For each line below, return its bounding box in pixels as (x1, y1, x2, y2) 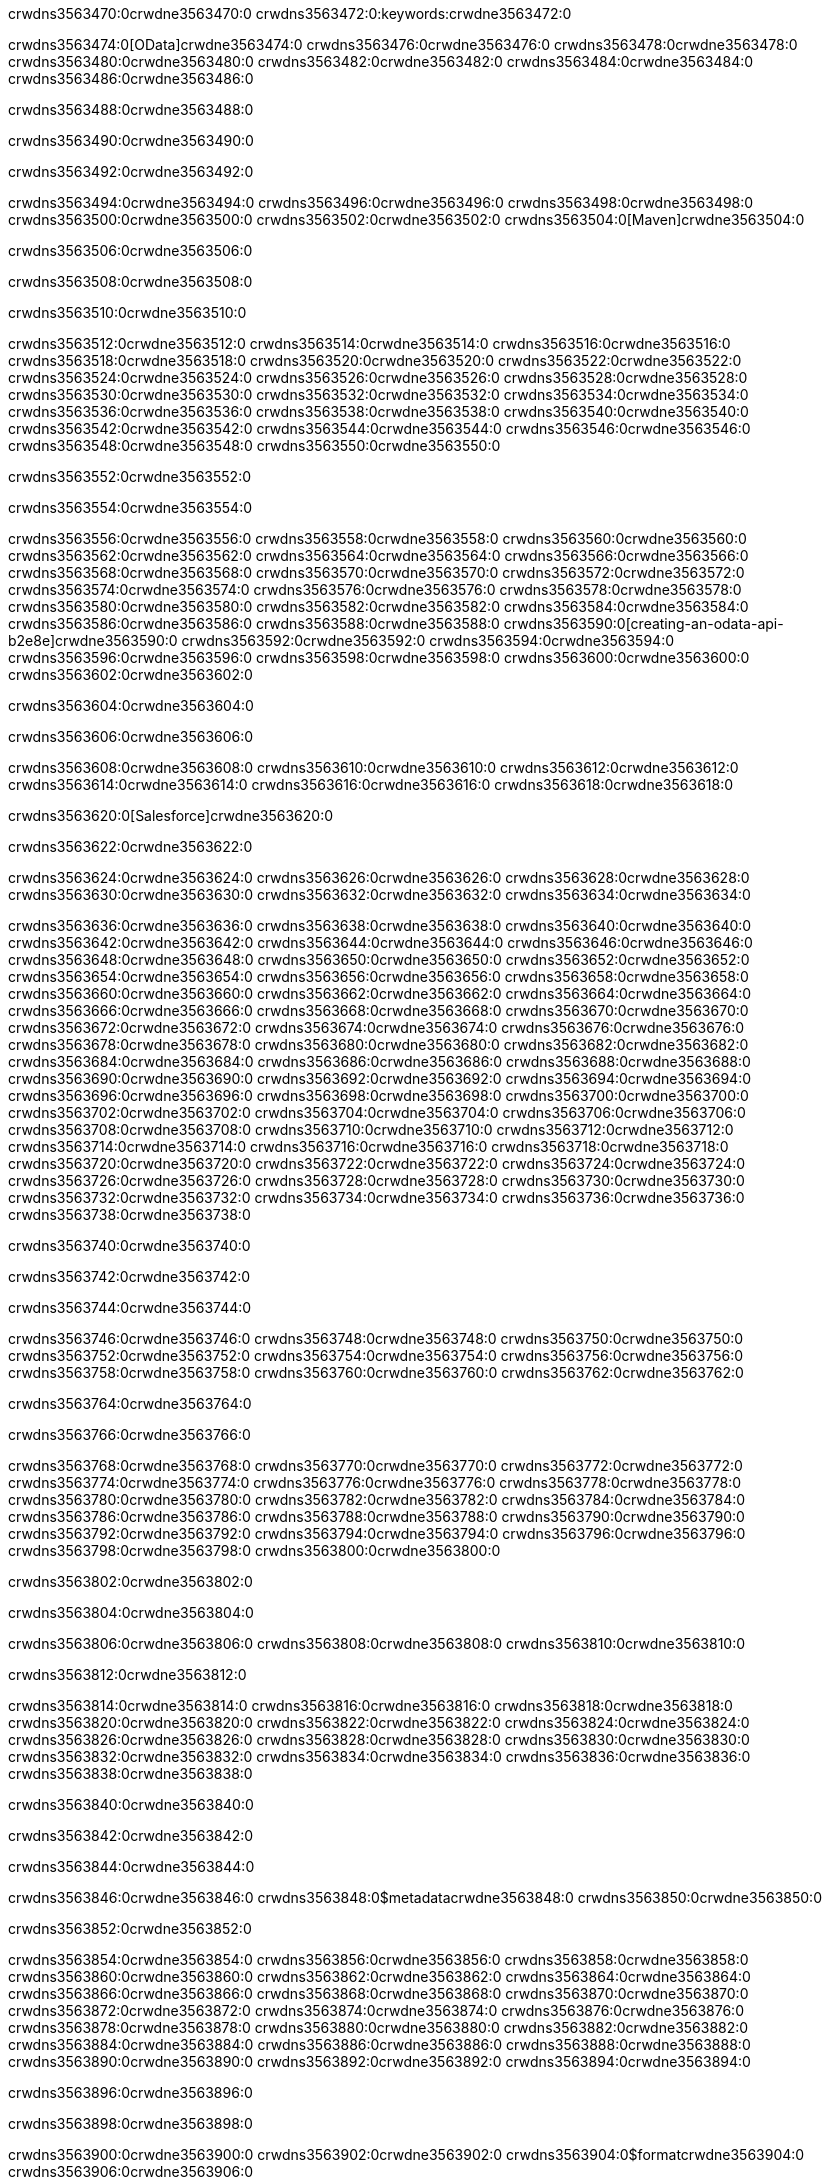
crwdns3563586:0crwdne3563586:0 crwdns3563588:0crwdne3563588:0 (8, 615, 500, 632)
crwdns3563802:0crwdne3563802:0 (8, 1573, 253, 1590)
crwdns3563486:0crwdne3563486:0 (8, 70, 254, 87)
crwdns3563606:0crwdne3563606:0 (8, 728, 254, 745)
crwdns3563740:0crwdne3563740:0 (8, 1237, 251, 1254)
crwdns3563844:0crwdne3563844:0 (8, 1858, 255, 1875)
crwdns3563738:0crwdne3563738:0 (8, 1206, 251, 1223)
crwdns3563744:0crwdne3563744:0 (8, 1299, 252, 1316)
